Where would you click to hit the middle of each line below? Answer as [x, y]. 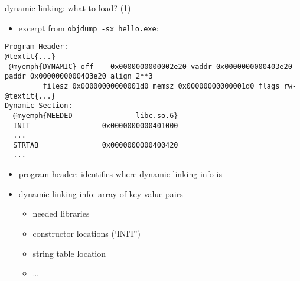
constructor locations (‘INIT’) [87, 233]
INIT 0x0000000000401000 [96, 125]
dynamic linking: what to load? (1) [68, 8]
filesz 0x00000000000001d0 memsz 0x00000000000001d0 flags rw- [169, 86]
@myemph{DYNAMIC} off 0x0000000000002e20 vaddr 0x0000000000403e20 [151, 66]
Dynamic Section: [39, 106]
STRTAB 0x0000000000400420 [96, 145]
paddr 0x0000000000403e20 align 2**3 [79, 76]
